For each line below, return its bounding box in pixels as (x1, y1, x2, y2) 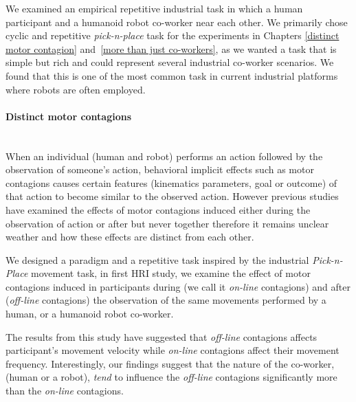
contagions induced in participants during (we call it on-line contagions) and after (5, 279, 351, 293)
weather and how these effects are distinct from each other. (5, 230, 254, 244)
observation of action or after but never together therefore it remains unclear (5, 216, 329, 230)
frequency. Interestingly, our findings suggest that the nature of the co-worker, (5, 356, 335, 370)
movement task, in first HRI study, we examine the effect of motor (31, 266, 311, 280)
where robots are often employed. (5, 82, 146, 96)
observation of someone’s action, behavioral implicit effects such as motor (5, 162, 314, 177)
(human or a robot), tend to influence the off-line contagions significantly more (5, 370, 337, 384)
